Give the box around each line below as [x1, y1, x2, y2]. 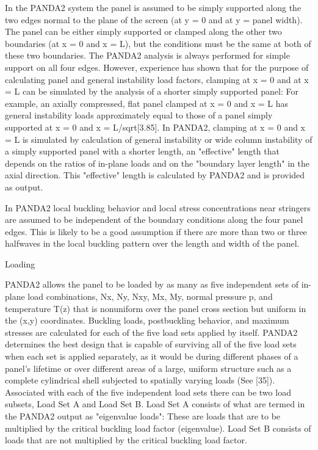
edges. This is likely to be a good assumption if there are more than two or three [5, 225, 307, 238]
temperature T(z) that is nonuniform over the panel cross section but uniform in [5, 302, 306, 314]
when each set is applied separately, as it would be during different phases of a [5, 350, 298, 363]
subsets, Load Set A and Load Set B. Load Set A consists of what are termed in [5, 397, 305, 410]
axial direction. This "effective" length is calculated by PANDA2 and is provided [5, 169, 305, 181]
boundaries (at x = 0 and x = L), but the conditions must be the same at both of [5, 37, 311, 49]
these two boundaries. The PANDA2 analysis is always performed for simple [5, 49, 290, 62]
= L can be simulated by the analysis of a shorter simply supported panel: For [5, 85, 298, 98]
